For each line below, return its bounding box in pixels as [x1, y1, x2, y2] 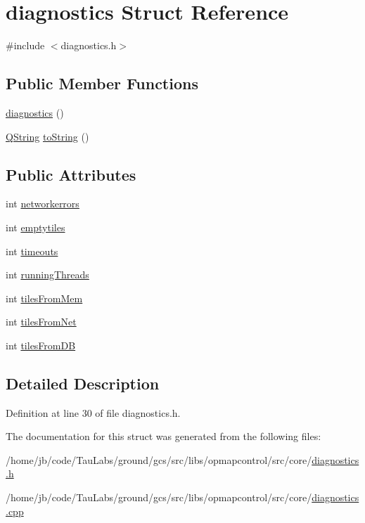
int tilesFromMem [6, 290, 83, 305]
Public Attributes [6, 163, 136, 185]
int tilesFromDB [6, 337, 76, 352]
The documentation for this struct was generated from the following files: [6, 429, 321, 444]
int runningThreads [6, 267, 89, 282]
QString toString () [6, 129, 89, 143]
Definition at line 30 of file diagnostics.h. [6, 405, 181, 420]
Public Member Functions [6, 72, 198, 94]
